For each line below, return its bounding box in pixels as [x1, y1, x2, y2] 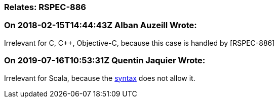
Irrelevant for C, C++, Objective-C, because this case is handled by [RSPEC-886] [4, 38, 275, 47]
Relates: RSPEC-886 [4, 2, 86, 12]
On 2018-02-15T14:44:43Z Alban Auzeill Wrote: [4, 20, 197, 31]
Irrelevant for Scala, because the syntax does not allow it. [4, 73, 195, 82]
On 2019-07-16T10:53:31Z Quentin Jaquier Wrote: [4, 55, 206, 66]
